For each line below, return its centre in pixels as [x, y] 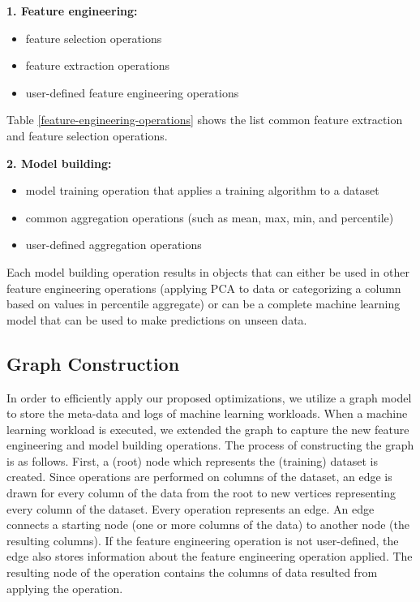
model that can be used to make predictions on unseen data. [157, 319]
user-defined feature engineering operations [132, 92]
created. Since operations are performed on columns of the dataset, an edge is [199, 477]
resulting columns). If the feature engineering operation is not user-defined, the [203, 540]
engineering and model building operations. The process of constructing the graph [210, 445]
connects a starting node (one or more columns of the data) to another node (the [208, 525]
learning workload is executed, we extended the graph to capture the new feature [208, 429]
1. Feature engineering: [72, 11]
